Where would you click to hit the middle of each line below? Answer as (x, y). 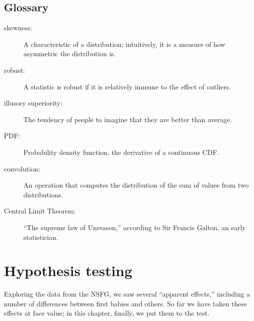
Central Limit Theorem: (40, 211)
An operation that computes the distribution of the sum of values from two (136, 185)
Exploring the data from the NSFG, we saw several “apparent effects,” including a (127, 294)
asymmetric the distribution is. (70, 53)
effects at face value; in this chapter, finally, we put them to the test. (107, 313)
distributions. (43, 194)
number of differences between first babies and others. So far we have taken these (126, 303)
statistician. (41, 237)
